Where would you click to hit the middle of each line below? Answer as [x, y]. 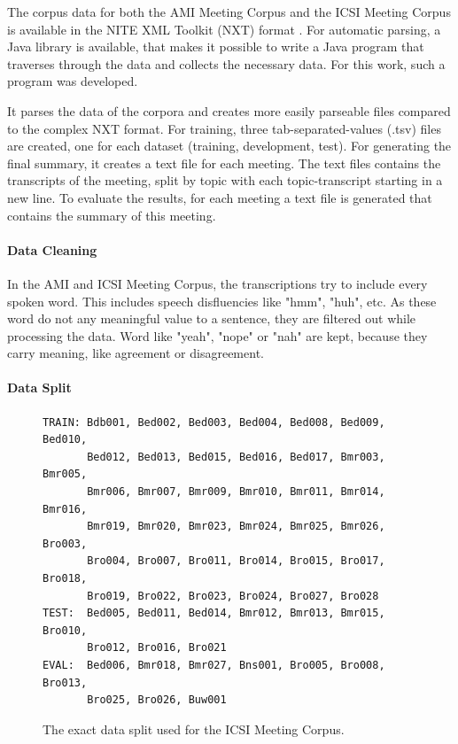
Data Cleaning [52, 249]
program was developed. [73, 81]
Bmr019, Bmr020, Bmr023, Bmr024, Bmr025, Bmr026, [236, 527]
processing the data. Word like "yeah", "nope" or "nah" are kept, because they [217, 335]
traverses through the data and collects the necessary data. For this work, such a [226, 63]
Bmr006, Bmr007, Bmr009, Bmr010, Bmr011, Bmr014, [236, 492]
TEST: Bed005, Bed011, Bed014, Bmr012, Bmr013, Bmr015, [214, 613]
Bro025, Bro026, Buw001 [157, 700]
